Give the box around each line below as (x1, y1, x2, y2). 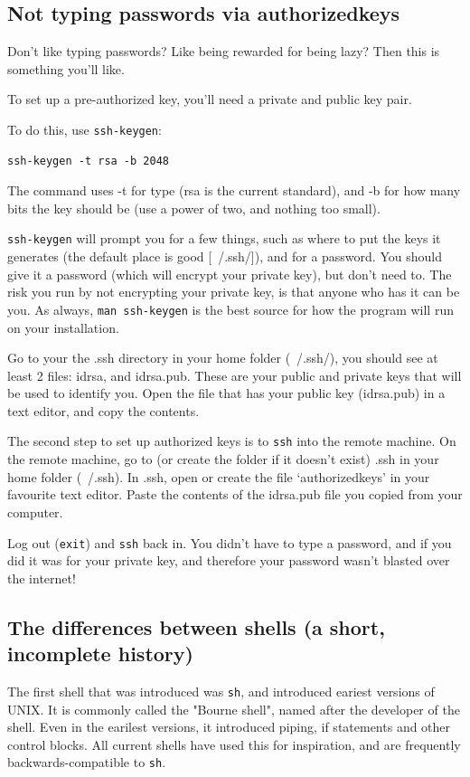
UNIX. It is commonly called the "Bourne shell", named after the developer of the (7, 699, 460, 718)
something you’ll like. (7, 59, 125, 78)
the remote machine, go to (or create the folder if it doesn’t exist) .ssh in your (7, 450, 439, 469)
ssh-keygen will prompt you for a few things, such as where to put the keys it (7, 229, 441, 248)
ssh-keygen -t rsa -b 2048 (7, 154, 169, 167)
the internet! (7, 568, 76, 587)
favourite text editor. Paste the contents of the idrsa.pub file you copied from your (7, 485, 463, 504)
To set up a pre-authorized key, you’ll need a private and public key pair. (7, 90, 412, 109)
